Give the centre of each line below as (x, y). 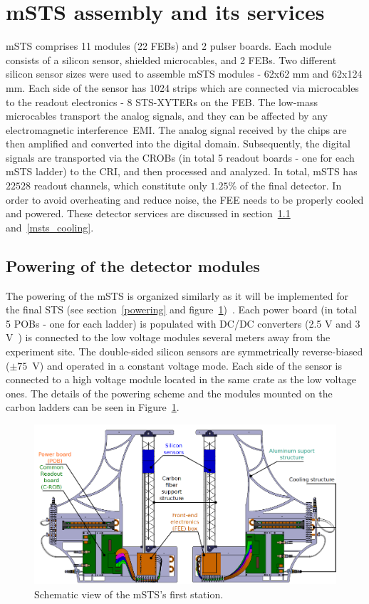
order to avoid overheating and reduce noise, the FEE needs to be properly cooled (185, 199)
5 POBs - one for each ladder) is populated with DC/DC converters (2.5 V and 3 (183, 323)
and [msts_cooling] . (50, 227)
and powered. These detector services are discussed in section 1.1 (148, 213)
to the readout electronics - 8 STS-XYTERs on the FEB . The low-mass (162, 101)
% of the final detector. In (285, 186)
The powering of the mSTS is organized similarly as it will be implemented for (177, 295)
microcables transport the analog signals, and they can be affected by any (167, 116)
